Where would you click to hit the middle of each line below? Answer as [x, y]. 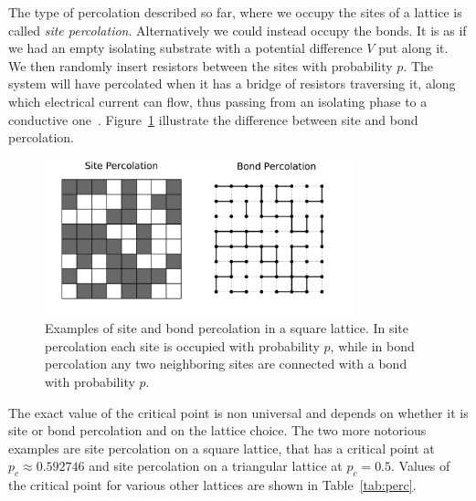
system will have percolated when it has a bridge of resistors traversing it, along [232, 83]
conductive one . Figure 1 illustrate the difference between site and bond [213, 119]
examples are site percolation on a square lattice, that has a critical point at [222, 448]
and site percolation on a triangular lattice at [216, 466]
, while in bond [372, 345]
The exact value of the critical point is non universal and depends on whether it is [238, 412]
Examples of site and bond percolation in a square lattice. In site [227, 328]
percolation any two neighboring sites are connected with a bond [226, 364]
